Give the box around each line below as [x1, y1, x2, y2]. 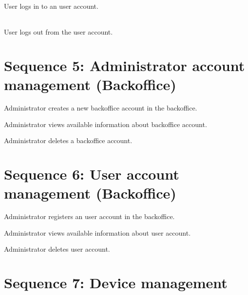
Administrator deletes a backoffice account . [4, 135, 133, 146]
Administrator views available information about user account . [4, 227, 191, 238]
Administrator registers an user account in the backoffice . [4, 211, 175, 221]
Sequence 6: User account [4, 164, 179, 184]
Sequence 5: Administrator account [4, 55, 245, 75]
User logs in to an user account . [4, 1, 98, 11]
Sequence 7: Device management [4, 273, 228, 293]
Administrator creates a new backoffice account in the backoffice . [4, 103, 197, 113]
